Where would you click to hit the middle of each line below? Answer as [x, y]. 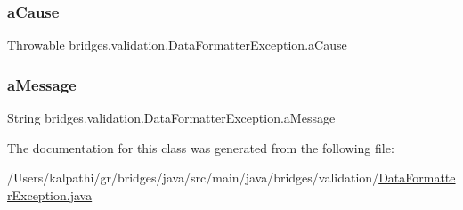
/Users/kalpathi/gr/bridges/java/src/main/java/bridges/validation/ [193, 178]
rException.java [50, 194]
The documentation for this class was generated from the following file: [201, 147]
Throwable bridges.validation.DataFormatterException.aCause [177, 45]
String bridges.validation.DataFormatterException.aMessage [171, 118]
